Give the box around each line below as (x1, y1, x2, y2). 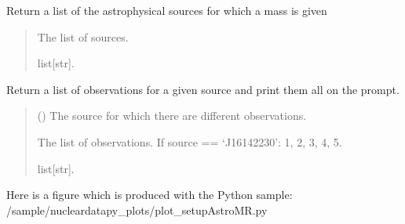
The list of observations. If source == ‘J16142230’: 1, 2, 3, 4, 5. (37, 133, 342, 150)
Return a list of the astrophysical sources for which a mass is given (6, 2, 327, 18)
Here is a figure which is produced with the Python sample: (6, 186, 293, 203)
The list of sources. (37, 28, 129, 45)
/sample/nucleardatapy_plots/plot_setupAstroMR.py (6, 201, 268, 218)
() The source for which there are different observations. (37, 107, 307, 124)
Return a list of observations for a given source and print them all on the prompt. (6, 81, 400, 97)
